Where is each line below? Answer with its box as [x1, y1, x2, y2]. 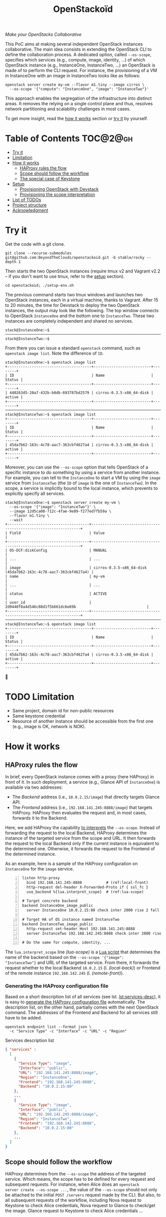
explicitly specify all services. [5, 490, 65, 497]
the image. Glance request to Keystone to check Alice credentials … [5, 1208, 143, 1214]
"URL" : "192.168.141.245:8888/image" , [18, 1070, 98, 1075]
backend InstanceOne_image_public [22, 903, 93, 908]
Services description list [5, 1037, 54, 1043]
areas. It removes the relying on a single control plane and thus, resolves [5, 101, 153, 107]
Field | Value [9, 531, 105, 536]
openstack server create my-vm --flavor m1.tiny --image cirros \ [5, 82, 145, 87]
